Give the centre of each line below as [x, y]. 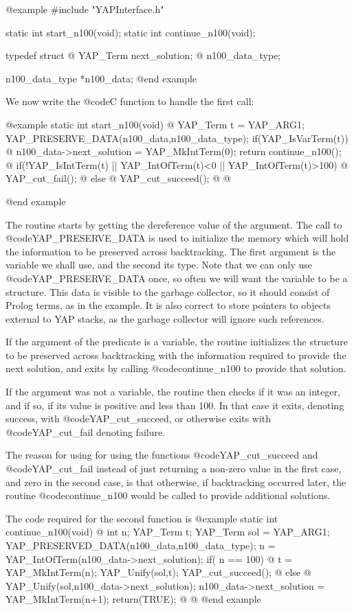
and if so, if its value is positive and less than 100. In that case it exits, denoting [175, 405]
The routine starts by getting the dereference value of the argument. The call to [174, 224]
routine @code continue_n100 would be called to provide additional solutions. [168, 495]
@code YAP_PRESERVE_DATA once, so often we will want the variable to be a [177, 278]
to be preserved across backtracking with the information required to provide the [176, 355]
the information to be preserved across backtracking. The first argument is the [171, 251]
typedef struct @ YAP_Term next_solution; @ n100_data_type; [143, 55]
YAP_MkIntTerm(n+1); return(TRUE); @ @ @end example [133, 599]
